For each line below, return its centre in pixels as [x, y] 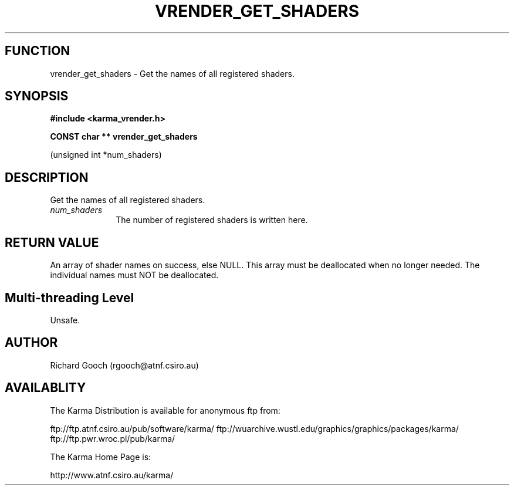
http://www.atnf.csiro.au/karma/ [112, 475]
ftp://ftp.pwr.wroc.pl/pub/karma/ [113, 438]
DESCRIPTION [47, 177]
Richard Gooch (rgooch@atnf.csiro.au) [124, 365]
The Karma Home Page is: [101, 457]
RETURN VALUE [52, 242]
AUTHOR [31, 343]
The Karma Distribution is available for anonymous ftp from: [165, 410]
